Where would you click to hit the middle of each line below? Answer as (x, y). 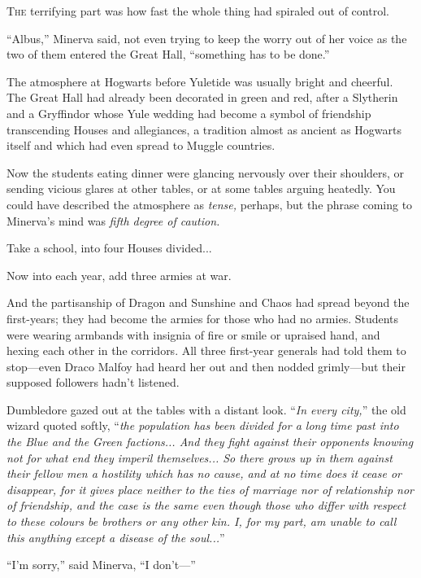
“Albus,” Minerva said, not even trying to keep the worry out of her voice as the (207, 38)
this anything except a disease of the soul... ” (116, 537)
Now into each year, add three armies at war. (119, 275)
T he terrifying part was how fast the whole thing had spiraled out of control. (198, 11)
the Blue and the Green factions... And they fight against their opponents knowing (210, 442)
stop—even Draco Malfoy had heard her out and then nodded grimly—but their (206, 366)
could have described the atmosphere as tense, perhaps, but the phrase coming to (210, 204)
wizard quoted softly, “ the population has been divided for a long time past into (203, 425)
